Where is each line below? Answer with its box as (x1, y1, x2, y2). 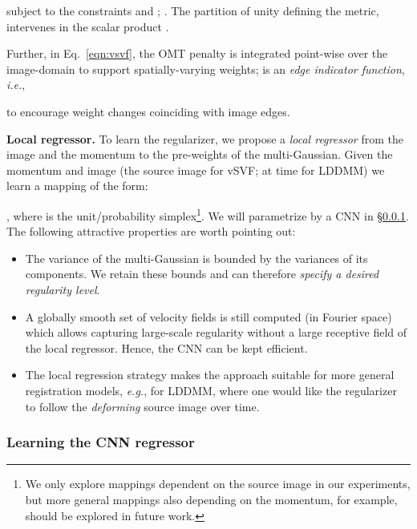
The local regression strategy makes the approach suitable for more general (25, 366, 395, 383)
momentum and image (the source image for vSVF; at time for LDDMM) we (6, 161, 385, 178)
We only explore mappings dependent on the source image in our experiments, (25, 475, 411, 492)
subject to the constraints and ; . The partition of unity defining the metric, (6, 2, 379, 18)
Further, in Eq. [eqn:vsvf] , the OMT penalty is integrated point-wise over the (6, 45, 388, 62)
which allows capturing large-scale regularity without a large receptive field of (25, 324, 407, 341)
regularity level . (25, 281, 100, 297)
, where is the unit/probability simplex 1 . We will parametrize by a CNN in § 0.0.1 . (6, 204, 409, 224)
